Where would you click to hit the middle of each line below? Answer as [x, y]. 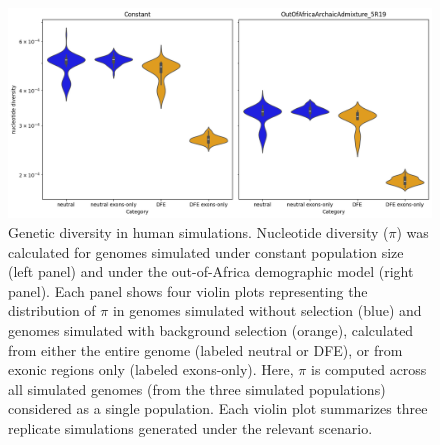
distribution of [52, 310]
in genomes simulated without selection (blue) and [267, 310]
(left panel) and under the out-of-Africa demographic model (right [211, 271]
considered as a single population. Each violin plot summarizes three [218, 408]
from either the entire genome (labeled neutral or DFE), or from [205, 349]
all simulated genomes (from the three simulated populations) [197, 388]
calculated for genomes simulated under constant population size [206, 251]
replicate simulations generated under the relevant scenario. [190, 427]
